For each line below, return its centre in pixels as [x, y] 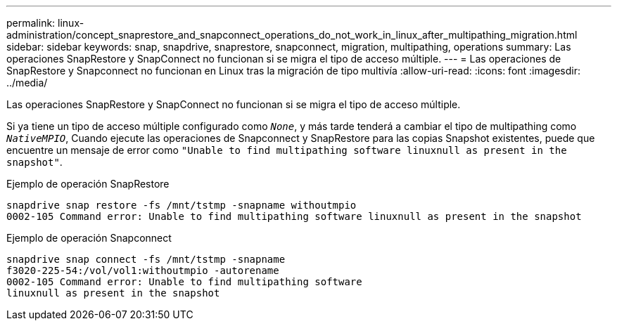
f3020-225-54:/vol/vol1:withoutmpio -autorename [143, 270]
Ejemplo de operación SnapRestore [88, 184]
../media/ [27, 83]
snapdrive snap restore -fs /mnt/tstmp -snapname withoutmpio [182, 205]
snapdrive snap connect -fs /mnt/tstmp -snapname [146, 259]
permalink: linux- [45, 23]
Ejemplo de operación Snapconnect [89, 238]
